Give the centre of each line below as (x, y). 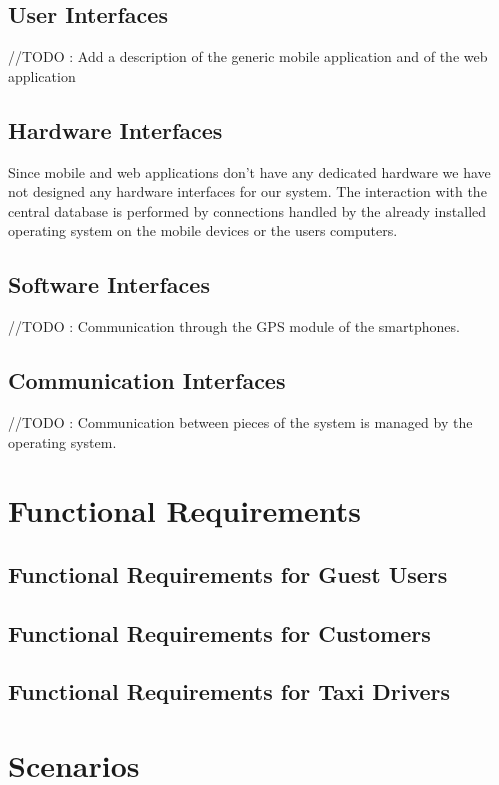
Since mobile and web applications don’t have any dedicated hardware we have (249, 171)
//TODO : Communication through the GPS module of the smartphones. (234, 326)
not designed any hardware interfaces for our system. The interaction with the (247, 191)
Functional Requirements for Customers (219, 632)
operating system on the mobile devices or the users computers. (203, 230)
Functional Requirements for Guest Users (228, 573)
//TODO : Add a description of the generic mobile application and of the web (248, 56)
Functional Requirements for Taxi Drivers (229, 691)
